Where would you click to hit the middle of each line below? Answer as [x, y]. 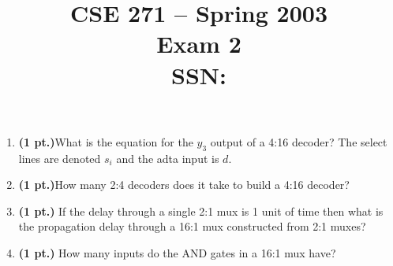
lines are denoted [60, 158]
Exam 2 [199, 44]
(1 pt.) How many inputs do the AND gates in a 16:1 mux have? [177, 252]
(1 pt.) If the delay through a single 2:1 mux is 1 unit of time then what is [201, 211]
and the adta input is [168, 158]
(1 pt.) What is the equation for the [106, 141]
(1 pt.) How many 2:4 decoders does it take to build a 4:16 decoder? [184, 185]
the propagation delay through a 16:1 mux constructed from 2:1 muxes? [192, 226]
